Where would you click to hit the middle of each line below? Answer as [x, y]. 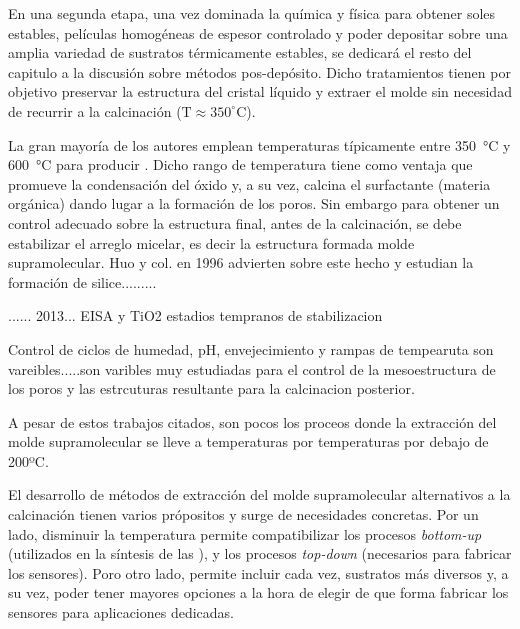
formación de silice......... [82, 281]
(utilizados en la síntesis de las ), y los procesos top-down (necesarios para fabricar [260, 553]
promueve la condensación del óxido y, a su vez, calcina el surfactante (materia [249, 183]
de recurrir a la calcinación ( [95, 110]
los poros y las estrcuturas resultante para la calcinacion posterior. [211, 388]
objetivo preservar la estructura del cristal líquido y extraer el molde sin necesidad [260, 91]
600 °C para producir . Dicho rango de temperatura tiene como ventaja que [240, 164]
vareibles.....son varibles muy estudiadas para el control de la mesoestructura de [252, 368]
